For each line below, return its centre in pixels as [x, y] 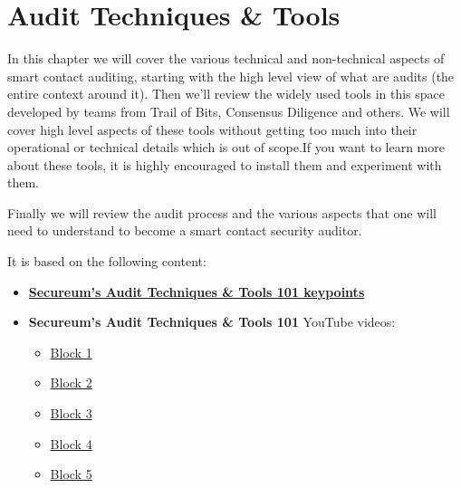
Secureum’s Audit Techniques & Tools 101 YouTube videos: [212, 322]
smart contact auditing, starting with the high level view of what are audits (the [231, 76]
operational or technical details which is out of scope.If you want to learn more [226, 147]
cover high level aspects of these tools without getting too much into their [212, 129]
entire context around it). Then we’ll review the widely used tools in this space [226, 94]
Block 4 [71, 443]
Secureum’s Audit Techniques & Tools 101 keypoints [197, 291]
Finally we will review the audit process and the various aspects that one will [222, 212]
